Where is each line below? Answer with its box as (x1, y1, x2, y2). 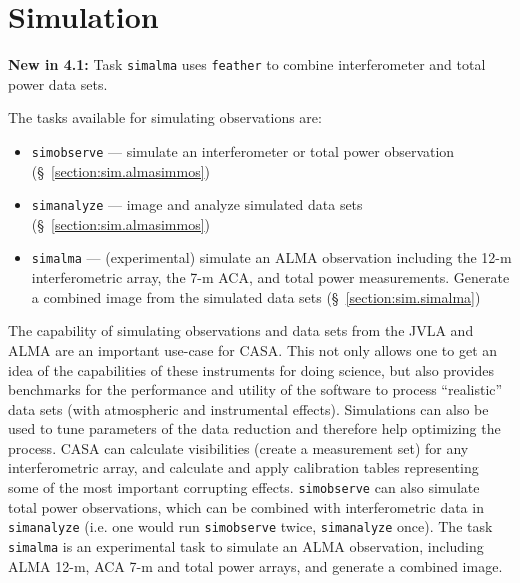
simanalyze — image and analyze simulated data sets (31, 194, 363, 215)
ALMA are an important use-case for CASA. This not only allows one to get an (8, 339, 498, 360)
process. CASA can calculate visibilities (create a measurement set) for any (8, 437, 469, 458)
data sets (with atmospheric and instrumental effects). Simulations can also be (8, 398, 489, 419)
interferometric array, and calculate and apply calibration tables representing (8, 457, 479, 478)
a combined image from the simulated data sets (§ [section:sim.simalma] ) (31, 286, 481, 307)
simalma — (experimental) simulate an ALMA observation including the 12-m (31, 247, 512, 268)
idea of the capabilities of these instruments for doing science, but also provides (8, 359, 494, 380)
